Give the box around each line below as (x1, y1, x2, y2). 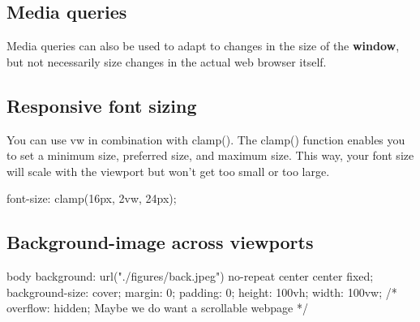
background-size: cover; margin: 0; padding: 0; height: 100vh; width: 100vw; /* (6, 283, 397, 300)
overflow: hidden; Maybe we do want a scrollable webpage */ (6, 299, 308, 316)
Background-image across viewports (6, 230, 314, 255)
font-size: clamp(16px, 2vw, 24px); (6, 190, 177, 207)
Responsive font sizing (6, 92, 197, 118)
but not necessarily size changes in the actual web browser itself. (6, 53, 327, 70)
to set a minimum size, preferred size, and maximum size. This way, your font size (6, 147, 414, 164)
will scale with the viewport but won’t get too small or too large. (6, 162, 330, 179)
